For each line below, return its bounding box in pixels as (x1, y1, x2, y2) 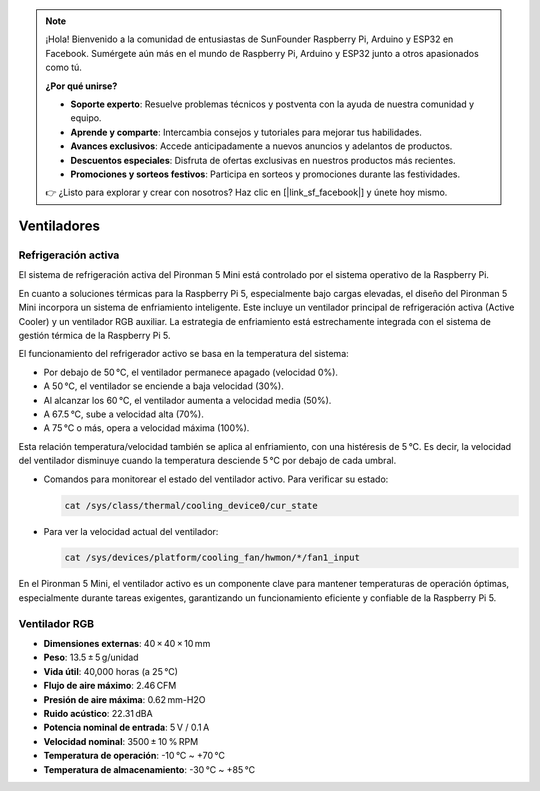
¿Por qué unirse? (45, 80, 118, 92)
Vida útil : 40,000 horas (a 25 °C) (43, 665, 179, 677)
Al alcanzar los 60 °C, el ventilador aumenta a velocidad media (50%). (43, 394, 332, 406)
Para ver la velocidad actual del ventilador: (43, 525, 219, 537)
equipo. (70, 112, 102, 124)
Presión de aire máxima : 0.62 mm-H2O (43, 693, 206, 705)
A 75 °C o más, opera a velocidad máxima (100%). (43, 422, 250, 434)
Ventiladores (18, 218, 100, 235)
